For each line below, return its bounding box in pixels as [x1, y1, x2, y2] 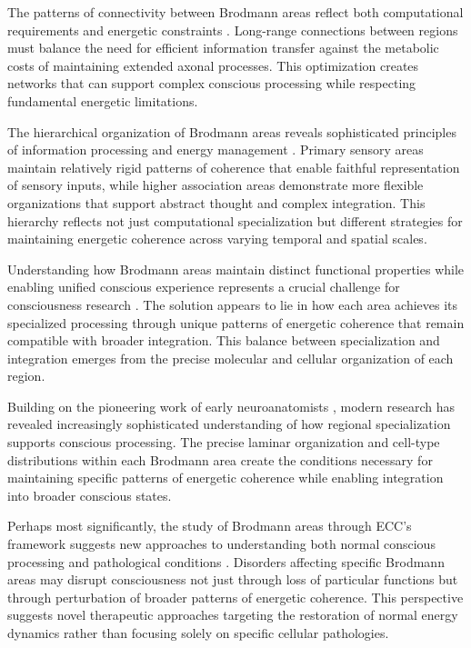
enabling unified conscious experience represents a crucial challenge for [7, 277, 400, 296]
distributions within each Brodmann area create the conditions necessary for [7, 450, 433, 469]
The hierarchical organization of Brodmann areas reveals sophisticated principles [7, 122, 456, 141]
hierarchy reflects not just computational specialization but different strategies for [7, 211, 463, 230]
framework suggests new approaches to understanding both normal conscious [7, 534, 436, 553]
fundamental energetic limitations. [7, 91, 198, 110]
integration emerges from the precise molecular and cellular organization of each [7, 348, 454, 367]
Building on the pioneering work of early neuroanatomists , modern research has [7, 396, 455, 415]
